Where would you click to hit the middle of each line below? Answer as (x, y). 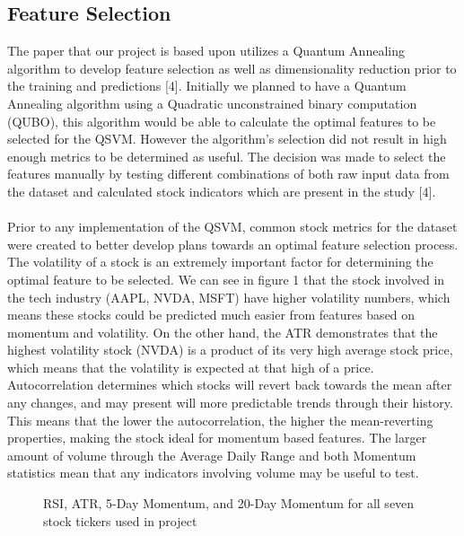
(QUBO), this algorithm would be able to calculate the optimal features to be (222, 121)
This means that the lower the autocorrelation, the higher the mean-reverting (220, 420)
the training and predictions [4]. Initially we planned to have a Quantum (207, 86)
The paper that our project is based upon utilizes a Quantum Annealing (206, 51)
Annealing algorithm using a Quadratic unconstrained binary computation (212, 103)
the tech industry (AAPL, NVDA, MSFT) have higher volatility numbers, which (229, 297)
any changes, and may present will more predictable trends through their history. (230, 403)
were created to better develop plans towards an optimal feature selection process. (233, 244)
